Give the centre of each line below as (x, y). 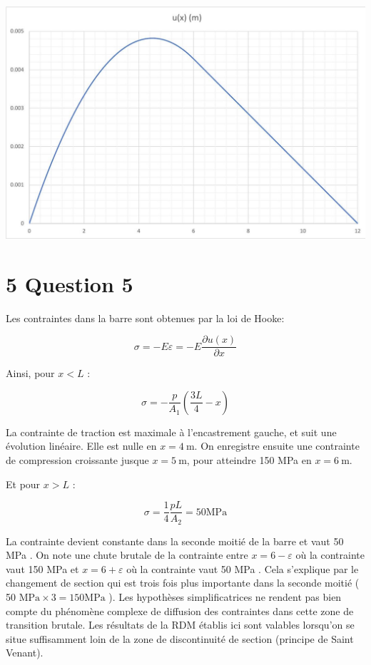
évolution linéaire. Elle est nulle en (81, 446)
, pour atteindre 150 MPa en (249, 459)
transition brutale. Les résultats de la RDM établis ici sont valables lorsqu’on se (180, 625)
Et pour (23, 484)
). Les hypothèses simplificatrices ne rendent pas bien (225, 597)
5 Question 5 (70, 283)
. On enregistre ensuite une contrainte (277, 446)
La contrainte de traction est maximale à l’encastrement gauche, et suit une (171, 432)
